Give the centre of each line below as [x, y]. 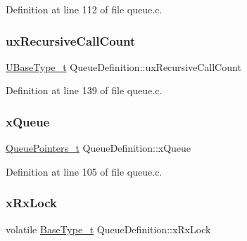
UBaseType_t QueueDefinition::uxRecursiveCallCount [123, 66]
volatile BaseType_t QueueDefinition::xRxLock [108, 229]
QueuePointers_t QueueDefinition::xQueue [99, 148]
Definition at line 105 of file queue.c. [84, 171]
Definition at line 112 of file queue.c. [84, 9]
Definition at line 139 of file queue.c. [84, 90]
